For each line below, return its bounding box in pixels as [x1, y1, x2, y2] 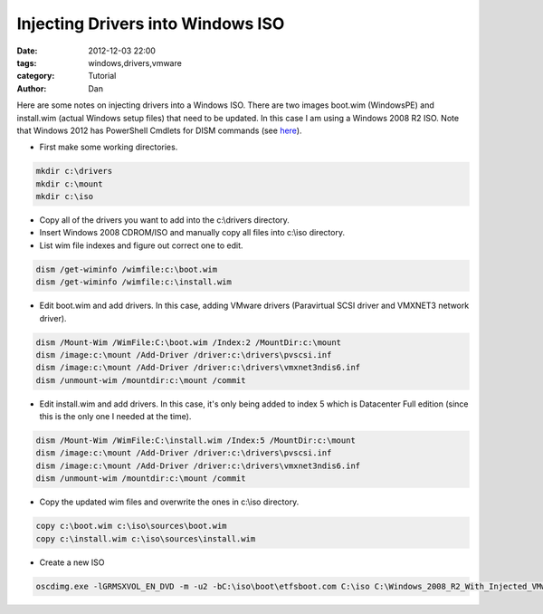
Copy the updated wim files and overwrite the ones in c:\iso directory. [39, 496, 300, 507]
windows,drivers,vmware [88, 57, 183, 68]
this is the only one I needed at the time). [39, 411, 192, 422]
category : [16, 71, 55, 82]
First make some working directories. [39, 141, 178, 153]
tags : [16, 57, 37, 68]
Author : [16, 82, 47, 94]
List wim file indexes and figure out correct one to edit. [39, 240, 243, 251]
